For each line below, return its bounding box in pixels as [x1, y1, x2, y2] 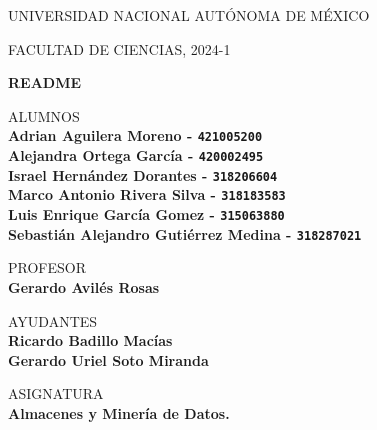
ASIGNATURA [8, 383, 104, 404]
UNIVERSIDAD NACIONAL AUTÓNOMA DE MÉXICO [8, 5, 370, 25]
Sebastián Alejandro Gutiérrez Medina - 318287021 [8, 223, 362, 244]
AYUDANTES [8, 310, 98, 331]
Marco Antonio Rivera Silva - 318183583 [8, 184, 286, 205]
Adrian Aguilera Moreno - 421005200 [8, 125, 263, 146]
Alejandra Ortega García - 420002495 [8, 145, 264, 166]
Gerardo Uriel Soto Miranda [8, 349, 209, 370]
